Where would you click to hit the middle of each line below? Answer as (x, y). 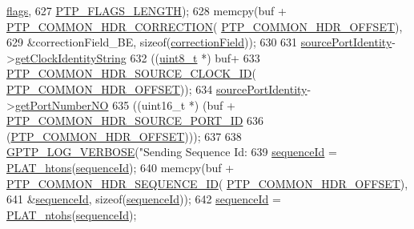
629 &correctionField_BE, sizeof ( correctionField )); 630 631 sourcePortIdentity (199, 42)
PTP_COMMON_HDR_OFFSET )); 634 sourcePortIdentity (157, 88)
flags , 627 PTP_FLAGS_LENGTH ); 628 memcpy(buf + (147, 10)
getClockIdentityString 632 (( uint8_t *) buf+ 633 (137, 57)
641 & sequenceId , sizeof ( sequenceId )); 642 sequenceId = (144, 199)
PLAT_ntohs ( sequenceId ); (72, 214)
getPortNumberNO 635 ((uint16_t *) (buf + (125, 104)
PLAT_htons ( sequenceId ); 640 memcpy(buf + (121, 167)
